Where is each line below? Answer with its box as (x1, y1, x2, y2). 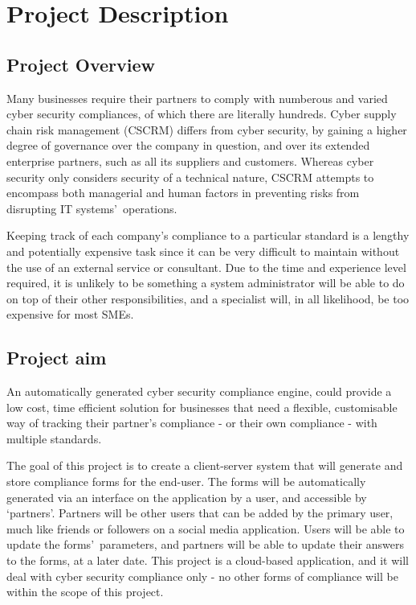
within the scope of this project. (6, 583, 164, 600)
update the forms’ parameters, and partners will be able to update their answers (6, 536, 404, 553)
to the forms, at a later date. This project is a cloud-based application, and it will (6, 552, 409, 569)
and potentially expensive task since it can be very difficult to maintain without (6, 242, 400, 259)
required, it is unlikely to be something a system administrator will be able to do (6, 274, 405, 291)
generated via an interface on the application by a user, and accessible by (6, 488, 367, 505)
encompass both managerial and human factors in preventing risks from (6, 184, 360, 201)
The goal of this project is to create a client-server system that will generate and (6, 457, 403, 474)
